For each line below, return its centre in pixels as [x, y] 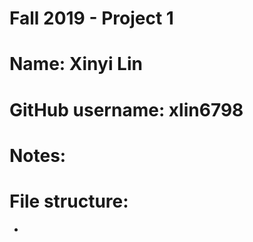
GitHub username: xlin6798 [126, 109]
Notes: [38, 155]
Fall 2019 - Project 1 [91, 18]
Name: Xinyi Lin [76, 64]
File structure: [69, 201]
